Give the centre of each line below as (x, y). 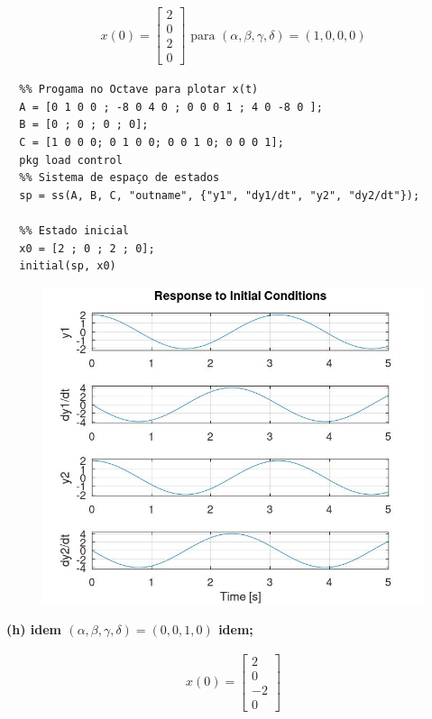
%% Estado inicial (74, 230)
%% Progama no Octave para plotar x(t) (139, 90)
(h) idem (34, 628)
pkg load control (71, 160)
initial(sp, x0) (68, 266)
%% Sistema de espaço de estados (119, 178)
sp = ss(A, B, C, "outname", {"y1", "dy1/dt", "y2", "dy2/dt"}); (220, 195)
